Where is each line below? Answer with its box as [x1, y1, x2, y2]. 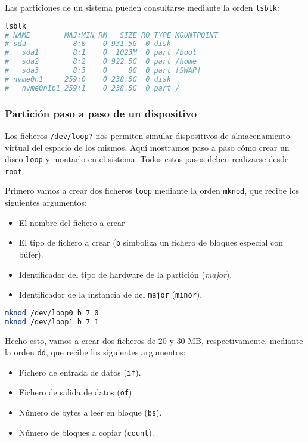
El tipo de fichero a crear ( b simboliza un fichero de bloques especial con [18, 236, 284, 249]
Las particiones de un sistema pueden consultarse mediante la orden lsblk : [5, 1, 279, 13]
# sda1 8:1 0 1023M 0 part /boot [5, 48, 197, 57]
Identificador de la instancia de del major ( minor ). [18, 288, 203, 301]
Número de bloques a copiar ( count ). [18, 426, 154, 438]
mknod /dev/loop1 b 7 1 [5, 317, 99, 326]
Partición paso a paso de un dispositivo [5, 106, 197, 120]
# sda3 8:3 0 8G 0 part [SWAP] [5, 66, 201, 75]
